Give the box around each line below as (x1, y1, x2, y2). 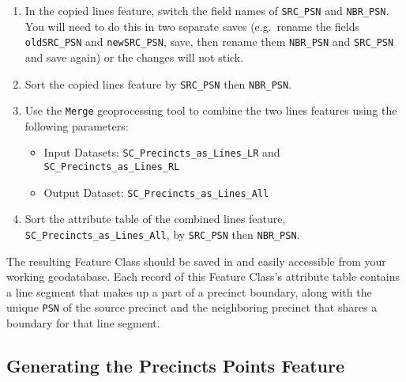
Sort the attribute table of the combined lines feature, (24, 210, 286, 227)
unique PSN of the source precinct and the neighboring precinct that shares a (6, 299, 378, 316)
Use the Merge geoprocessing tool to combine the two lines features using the (24, 102, 397, 119)
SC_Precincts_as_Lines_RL (43, 161, 180, 173)
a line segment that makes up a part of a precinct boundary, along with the (6, 283, 372, 300)
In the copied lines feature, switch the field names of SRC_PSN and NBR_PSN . (24, 2, 389, 18)
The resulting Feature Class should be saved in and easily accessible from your (6, 252, 386, 269)
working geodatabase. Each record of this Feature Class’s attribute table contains (6, 268, 400, 285)
